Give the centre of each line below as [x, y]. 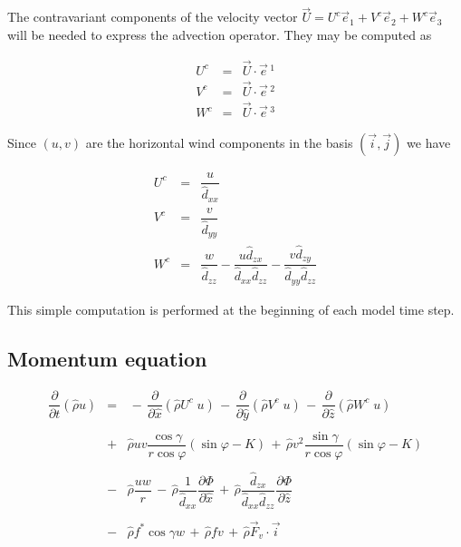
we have [429, 143]
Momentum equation [107, 358]
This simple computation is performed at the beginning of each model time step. [231, 309]
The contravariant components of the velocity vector [153, 17]
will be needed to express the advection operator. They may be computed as [220, 34]
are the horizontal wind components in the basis [219, 143]
